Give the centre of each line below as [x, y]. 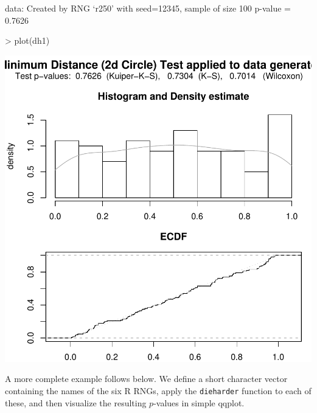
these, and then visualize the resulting [76, 402]
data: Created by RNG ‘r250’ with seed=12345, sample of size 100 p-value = [148, 8]
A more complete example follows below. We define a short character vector [146, 379]
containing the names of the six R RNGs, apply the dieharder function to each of [158, 390]
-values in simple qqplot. [199, 402]
